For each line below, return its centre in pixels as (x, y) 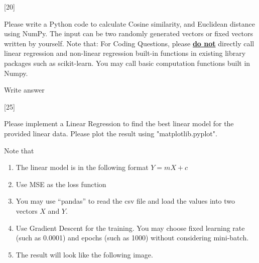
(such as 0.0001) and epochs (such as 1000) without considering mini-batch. (132, 238)
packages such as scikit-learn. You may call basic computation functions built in (127, 63)
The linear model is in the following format (82, 167)
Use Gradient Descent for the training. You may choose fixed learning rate (130, 228)
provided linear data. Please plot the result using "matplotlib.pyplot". (111, 133)
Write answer (24, 90)
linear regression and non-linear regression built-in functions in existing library (125, 53)
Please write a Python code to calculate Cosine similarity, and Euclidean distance (129, 23)
